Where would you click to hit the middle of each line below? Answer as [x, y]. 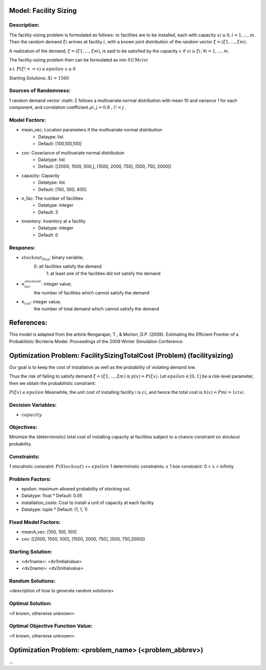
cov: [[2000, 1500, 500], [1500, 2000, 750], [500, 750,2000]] [83, 539]
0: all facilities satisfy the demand [68, 266]
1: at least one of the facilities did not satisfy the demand [103, 273]
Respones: [22, 248]
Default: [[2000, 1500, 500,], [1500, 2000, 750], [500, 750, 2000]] [105, 166]
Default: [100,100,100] [60, 144]
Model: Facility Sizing [43, 11]
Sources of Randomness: [40, 91]
